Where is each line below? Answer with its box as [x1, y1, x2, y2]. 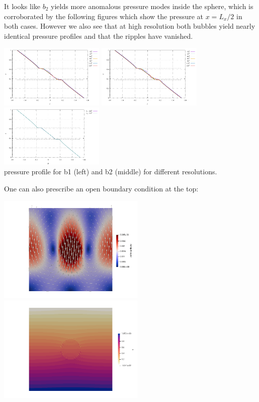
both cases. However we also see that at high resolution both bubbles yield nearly [4, 21, 255, 31]
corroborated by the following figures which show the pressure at [4, 11, 204, 21]
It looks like [4, 1, 41, 11]
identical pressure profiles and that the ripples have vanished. [4, 30, 193, 41]
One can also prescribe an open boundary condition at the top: [4, 183, 199, 193]
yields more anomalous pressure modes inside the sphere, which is [51, 1, 253, 11]
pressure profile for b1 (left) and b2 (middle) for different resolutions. [4, 166, 217, 177]
